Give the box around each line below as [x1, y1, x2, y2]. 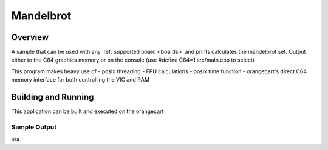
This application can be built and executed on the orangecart [11, 108, 164, 115]
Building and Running [11, 92, 94, 102]
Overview [11, 32, 49, 42]
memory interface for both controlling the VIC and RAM [11, 76, 150, 83]
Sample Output [11, 123, 57, 131]
